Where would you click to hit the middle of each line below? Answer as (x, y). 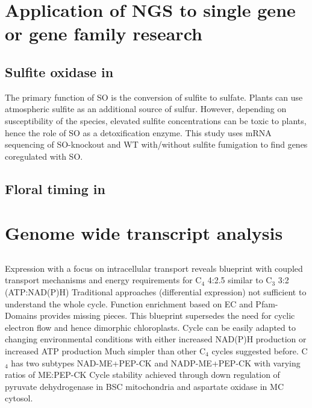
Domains (21, 315)
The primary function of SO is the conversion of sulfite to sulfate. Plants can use (154, 97)
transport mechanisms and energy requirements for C (103, 280)
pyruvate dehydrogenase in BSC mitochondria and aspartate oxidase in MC (144, 386)
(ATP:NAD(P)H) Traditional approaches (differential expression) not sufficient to (156, 292)
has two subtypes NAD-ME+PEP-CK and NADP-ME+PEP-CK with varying (156, 362)
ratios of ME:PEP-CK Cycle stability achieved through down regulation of (142, 375)
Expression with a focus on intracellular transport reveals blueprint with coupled (154, 268)
